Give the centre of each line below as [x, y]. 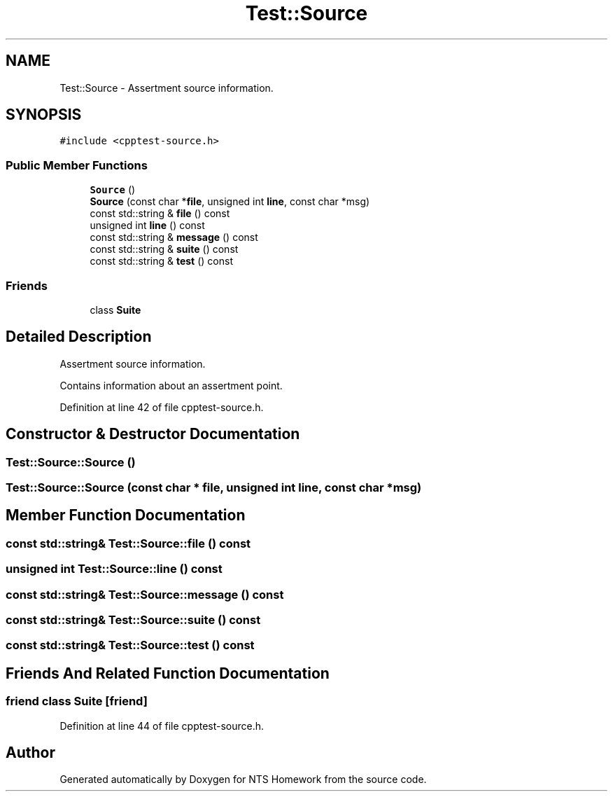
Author [30, 752]
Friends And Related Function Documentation [168, 673]
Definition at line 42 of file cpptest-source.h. [162, 407]
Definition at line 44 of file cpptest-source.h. [162, 726]
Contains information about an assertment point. [171, 385]
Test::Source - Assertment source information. [167, 88]
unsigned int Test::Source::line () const [114, 569]
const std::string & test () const [161, 261]
